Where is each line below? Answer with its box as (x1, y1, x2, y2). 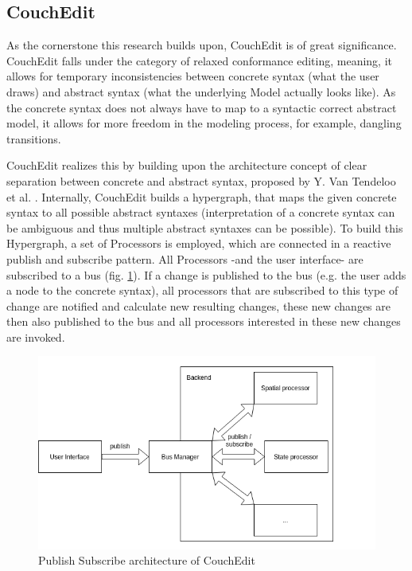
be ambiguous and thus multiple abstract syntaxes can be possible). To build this (6, 219, 403, 236)
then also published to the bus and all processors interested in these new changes (6, 313, 401, 330)
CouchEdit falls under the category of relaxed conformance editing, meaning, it (6, 52, 393, 68)
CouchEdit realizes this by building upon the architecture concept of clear (6, 157, 367, 174)
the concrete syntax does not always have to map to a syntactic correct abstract (6, 99, 397, 115)
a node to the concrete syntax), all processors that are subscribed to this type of (6, 282, 398, 299)
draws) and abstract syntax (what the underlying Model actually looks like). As (6, 83, 396, 100)
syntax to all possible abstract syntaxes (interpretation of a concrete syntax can (6, 204, 395, 221)
